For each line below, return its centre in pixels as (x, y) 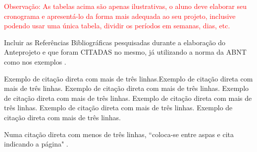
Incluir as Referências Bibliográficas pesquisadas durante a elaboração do (115, 42)
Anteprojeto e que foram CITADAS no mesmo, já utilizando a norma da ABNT (125, 52)
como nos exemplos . (35, 61)
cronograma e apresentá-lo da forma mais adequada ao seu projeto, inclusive (120, 16)
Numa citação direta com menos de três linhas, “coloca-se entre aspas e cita (119, 134)
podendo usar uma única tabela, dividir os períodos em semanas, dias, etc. (117, 26)
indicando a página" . (36, 144)
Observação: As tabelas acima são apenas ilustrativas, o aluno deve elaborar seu (125, 6)
